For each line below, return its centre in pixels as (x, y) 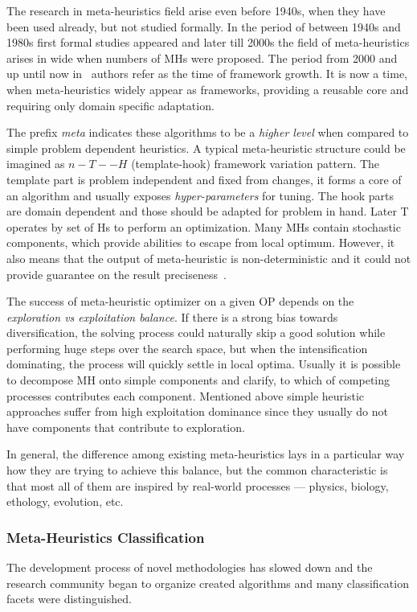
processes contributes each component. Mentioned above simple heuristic (186, 395)
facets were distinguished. (69, 599)
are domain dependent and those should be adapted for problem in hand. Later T (208, 211)
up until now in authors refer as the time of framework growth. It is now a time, (207, 74)
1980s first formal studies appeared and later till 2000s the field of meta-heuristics (208, 42)
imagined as (36, 164)
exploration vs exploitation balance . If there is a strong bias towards (172, 316)
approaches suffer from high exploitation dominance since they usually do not (197, 411)
